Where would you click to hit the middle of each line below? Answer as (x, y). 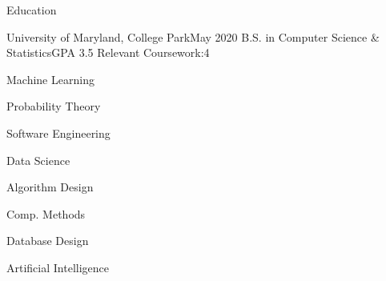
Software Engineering (58, 132)
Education (32, 10)
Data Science (38, 160)
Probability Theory (54, 106)
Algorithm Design (50, 187)
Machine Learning (50, 79)
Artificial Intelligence (58, 267)
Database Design (48, 241)
